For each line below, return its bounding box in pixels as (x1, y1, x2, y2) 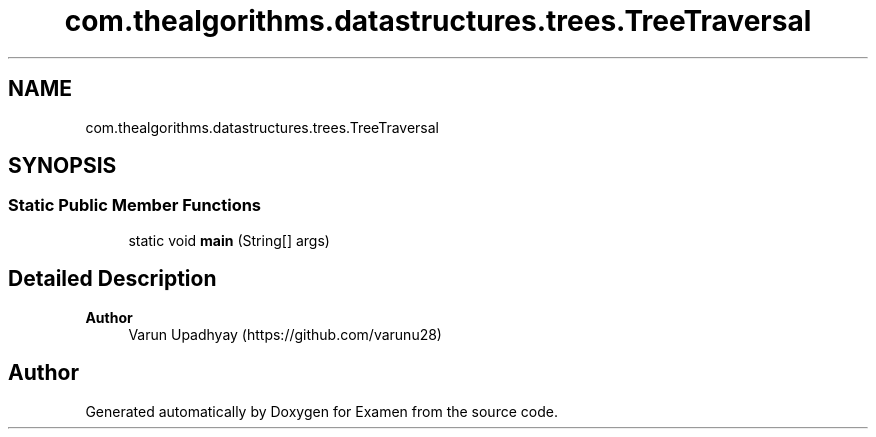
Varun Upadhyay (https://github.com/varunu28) (128, 325, 442, 343)
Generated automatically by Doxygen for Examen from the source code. (85, 402, 558, 420)
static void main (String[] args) (128, 231, 330, 249)
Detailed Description (8, 266, 217, 292)
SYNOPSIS (8, 153, 117, 179)
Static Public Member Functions (8, 195, 262, 216)
